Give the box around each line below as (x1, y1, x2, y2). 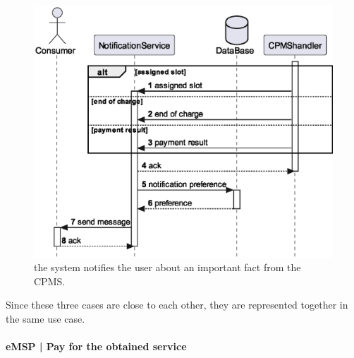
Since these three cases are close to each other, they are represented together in (6, 297, 348, 312)
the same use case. (6, 311, 85, 326)
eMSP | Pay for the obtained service (6, 339, 187, 354)
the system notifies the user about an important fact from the (34, 260, 301, 275)
